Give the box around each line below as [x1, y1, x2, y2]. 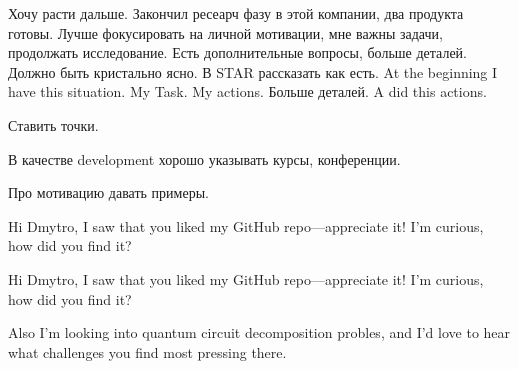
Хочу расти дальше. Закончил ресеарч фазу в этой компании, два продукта [8, 3, 464, 23]
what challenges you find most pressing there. [8, 341, 287, 362]
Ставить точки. [8, 114, 99, 135]
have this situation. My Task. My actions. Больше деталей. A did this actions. [8, 81, 487, 102]
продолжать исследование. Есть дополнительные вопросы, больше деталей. [8, 42, 468, 63]
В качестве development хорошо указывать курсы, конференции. [8, 148, 401, 169]
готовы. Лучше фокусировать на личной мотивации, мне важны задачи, [8, 22, 443, 43]
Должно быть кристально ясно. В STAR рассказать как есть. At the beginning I [8, 61, 498, 82]
